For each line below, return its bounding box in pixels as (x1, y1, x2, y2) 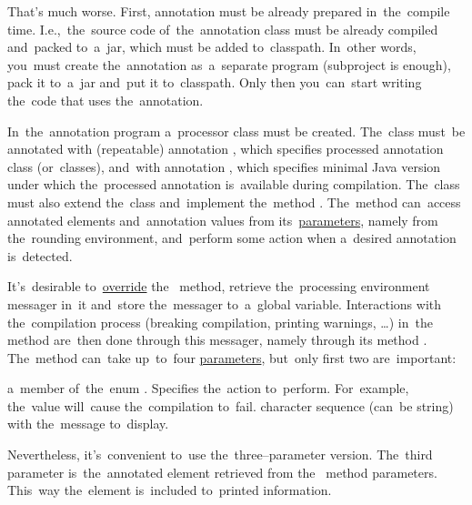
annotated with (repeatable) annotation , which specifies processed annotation (7, 139, 444, 158)
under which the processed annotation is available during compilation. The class (7, 175, 460, 194)
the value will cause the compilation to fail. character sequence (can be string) (7, 396, 454, 415)
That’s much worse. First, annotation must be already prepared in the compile (7, 2, 450, 20)
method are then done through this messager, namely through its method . (7, 330, 427, 349)
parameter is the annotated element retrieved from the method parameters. (7, 462, 437, 481)
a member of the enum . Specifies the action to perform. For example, (7, 379, 409, 398)
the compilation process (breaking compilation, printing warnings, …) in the (7, 312, 433, 331)
